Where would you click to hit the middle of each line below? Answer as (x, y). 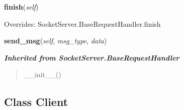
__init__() (42, 74)
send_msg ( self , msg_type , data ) (56, 41)
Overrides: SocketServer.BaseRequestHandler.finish (82, 23)
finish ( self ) (21, 7)
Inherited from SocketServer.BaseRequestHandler (92, 57)
